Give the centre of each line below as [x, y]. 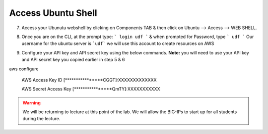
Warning [32, 103]
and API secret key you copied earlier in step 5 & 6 [73, 60]
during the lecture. [41, 119]
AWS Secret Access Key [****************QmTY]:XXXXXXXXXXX [91, 89]
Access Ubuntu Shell [53, 13]
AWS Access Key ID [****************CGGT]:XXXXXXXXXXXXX [89, 80]
